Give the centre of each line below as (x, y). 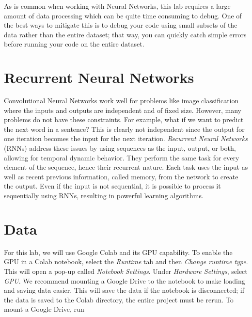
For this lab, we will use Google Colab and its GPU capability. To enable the (118, 252)
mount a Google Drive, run (44, 309)
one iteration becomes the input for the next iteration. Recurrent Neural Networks (126, 138)
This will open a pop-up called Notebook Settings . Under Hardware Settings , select (126, 271)
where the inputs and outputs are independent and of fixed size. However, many (123, 110)
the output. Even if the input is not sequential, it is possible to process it (112, 186)
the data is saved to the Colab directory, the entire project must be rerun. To (119, 299)
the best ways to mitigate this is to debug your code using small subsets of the (121, 25)
